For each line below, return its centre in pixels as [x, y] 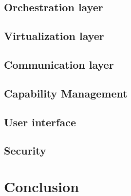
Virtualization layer [54, 36]
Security [25, 150]
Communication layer [59, 64]
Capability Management [66, 93]
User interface [40, 122]
